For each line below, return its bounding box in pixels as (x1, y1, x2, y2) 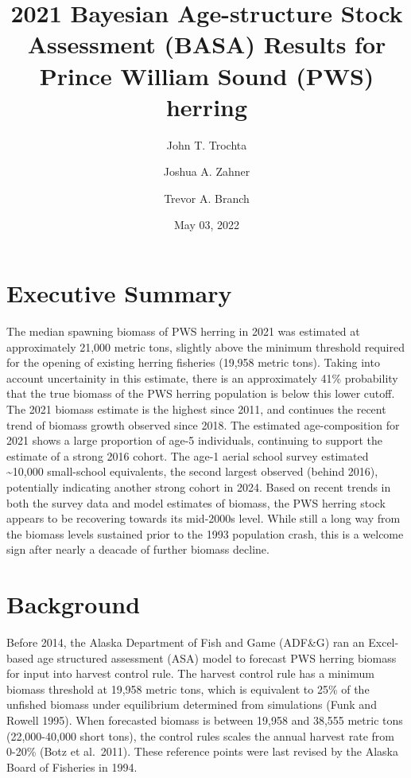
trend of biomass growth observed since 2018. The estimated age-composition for (6, 416, 400, 433)
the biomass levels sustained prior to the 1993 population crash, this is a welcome (6, 525, 404, 542)
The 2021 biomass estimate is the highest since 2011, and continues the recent (6, 400, 386, 417)
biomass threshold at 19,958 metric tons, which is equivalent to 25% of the (6, 680, 370, 697)
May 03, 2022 (173, 216, 240, 233)
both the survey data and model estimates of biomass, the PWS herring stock (6, 494, 386, 511)
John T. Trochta (166, 136, 247, 153)
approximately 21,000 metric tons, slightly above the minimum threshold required (6, 338, 405, 355)
